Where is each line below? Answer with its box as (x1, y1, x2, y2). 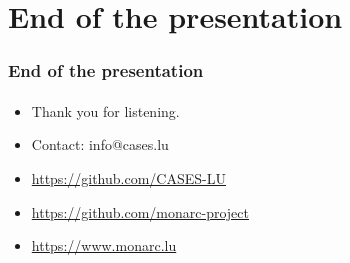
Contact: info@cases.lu (31, 134, 169, 155)
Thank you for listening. (31, 100, 180, 121)
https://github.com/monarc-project (31, 201, 249, 222)
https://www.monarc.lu (31, 235, 177, 256)
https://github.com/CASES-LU (31, 168, 226, 188)
